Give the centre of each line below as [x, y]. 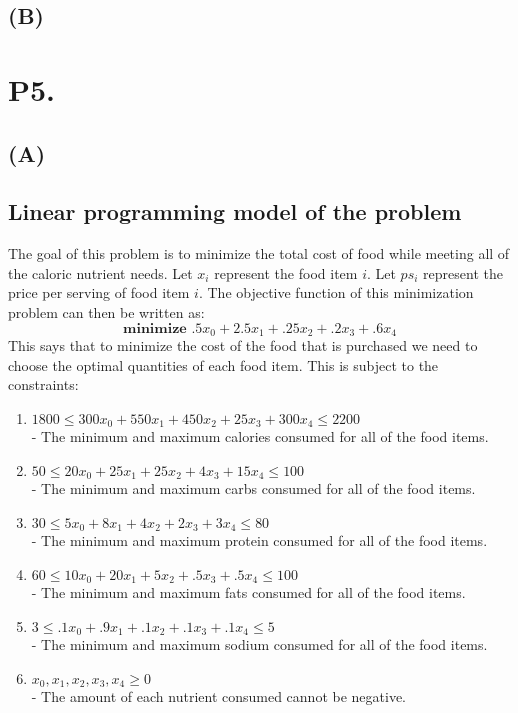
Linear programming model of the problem [235, 211]
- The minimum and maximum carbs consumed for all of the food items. [253, 488]
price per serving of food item [99, 292]
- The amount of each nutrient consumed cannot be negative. [219, 696]
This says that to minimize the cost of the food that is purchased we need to [243, 344]
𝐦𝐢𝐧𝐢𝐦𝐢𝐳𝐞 [155, 328]
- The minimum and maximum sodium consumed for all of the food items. [259, 644]
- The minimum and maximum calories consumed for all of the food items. [260, 436]
